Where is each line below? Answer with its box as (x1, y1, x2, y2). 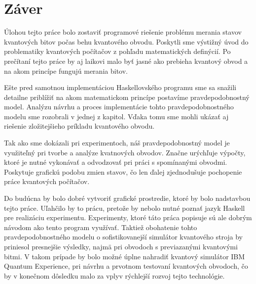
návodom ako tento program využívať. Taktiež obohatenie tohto (4, 222, 197, 232)
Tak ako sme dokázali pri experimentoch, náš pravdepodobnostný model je (4, 138, 230, 148)
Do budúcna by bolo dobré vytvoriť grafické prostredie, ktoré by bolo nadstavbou (4, 193, 251, 203)
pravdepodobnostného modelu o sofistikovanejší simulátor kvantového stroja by (4, 232, 243, 242)
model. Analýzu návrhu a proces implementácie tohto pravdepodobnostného (4, 101, 234, 112)
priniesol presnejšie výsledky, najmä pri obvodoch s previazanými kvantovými (4, 241, 238, 251)
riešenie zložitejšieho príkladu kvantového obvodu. (4, 121, 155, 131)
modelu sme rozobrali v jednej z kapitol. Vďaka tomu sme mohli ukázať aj (4, 111, 229, 121)
